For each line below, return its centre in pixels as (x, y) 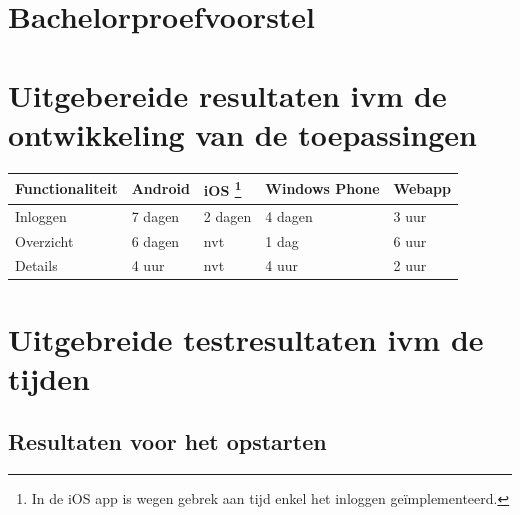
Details (36, 265)
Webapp (422, 188)
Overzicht (44, 240)
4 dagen (289, 215)
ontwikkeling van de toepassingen (243, 133)
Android (160, 188)
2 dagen (227, 215)
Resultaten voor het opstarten (167, 441)
